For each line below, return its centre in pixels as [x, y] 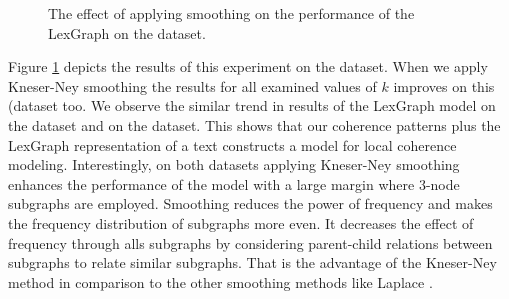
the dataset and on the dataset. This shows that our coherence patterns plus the [254, 124]
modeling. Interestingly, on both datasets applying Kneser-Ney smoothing [234, 164]
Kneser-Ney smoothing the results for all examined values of [192, 85]
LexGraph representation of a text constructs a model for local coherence [232, 144]
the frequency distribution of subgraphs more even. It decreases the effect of [241, 222]
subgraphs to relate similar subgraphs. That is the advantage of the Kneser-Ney [252, 262]
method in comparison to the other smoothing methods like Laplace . [220, 281]
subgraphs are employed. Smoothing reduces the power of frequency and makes [250, 203]
